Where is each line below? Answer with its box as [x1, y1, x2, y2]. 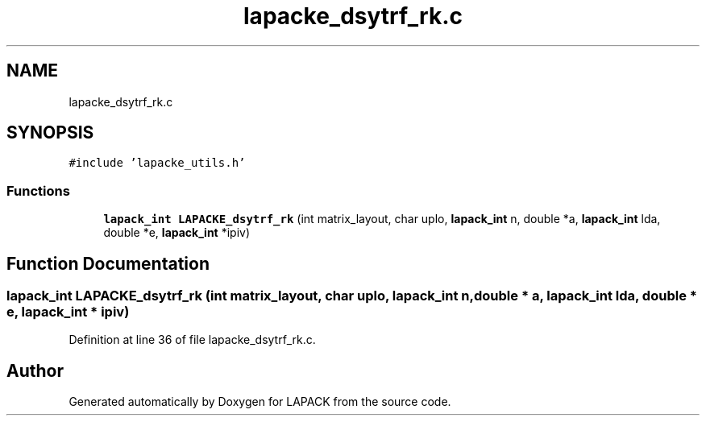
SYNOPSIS [6, 122, 94, 143]
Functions [6, 182, 70, 199]
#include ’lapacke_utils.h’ [69, 156, 246, 170]
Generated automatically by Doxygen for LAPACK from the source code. [69, 395, 451, 409]
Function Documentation [6, 253, 210, 274]
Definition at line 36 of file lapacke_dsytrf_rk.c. [69, 333, 316, 347]
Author [6, 360, 64, 381]
